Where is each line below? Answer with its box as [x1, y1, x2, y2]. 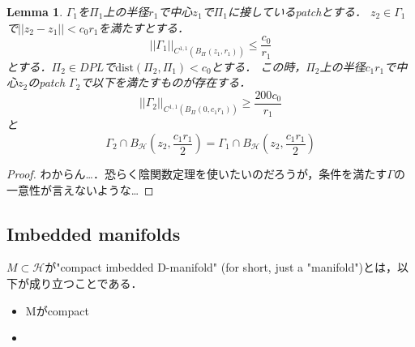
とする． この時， [211, 58, 306, 75]
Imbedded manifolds [6, 221, 181, 246]
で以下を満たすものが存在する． [80, 74, 251, 91]
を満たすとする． [98, 19, 190, 36]
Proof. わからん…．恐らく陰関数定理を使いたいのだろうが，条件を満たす [6, 165, 387, 182]
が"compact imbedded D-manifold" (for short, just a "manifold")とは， [45, 259, 397, 276]
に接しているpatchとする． [227, 3, 366, 19]
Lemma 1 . [6, 3, 63, 19]
